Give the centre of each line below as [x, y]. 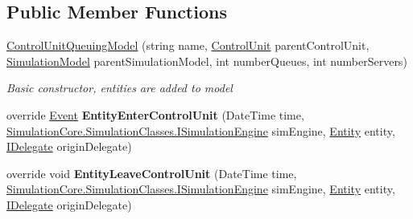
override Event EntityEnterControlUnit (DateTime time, [155, 114]
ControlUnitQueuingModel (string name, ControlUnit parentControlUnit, [188, 45]
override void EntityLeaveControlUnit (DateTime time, [152, 173]
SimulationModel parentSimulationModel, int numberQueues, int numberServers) [207, 61]
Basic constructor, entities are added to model [120, 88]
